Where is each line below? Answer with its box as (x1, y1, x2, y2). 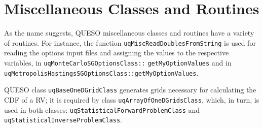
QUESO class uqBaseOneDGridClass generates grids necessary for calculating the (4, 84, 256, 95)
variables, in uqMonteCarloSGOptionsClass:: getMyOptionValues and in (4, 57, 232, 68)
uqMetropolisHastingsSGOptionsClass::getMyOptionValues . (4, 67, 199, 78)
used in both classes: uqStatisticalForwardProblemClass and (4, 104, 200, 115)
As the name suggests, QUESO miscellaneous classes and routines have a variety (4, 27, 254, 38)
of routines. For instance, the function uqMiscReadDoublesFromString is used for (4, 37, 256, 48)
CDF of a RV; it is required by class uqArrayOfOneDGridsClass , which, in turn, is (4, 94, 259, 105)
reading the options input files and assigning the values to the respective (4, 47, 229, 58)
